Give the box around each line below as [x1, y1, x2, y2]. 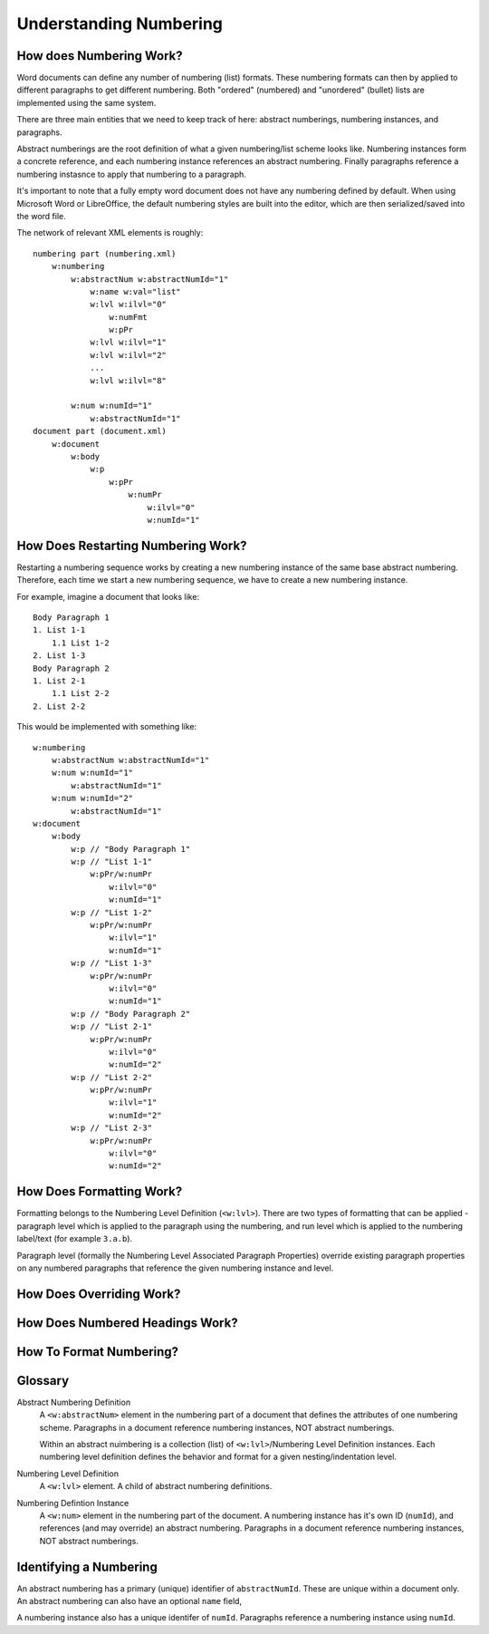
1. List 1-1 [33, 625, 86, 635]
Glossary [16, 1373, 70, 1388]
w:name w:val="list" [90, 286, 181, 296]
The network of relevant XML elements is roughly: [16, 227, 204, 238]
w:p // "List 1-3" [71, 958, 153, 969]
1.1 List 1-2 [51, 637, 110, 648]
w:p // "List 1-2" [71, 907, 153, 917]
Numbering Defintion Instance [16, 1497, 129, 1508]
